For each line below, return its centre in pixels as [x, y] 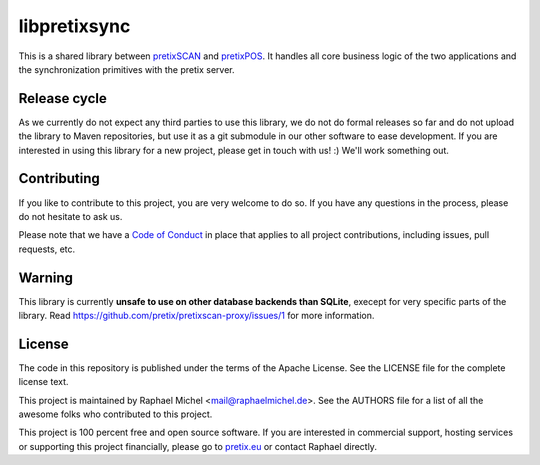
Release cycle [62, 98]
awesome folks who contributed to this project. [115, 414]
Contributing [59, 178]
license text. [43, 382]
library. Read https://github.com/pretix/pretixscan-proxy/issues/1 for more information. [196, 315]
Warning [46, 277]
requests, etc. [47, 249]
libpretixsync [74, 26]
